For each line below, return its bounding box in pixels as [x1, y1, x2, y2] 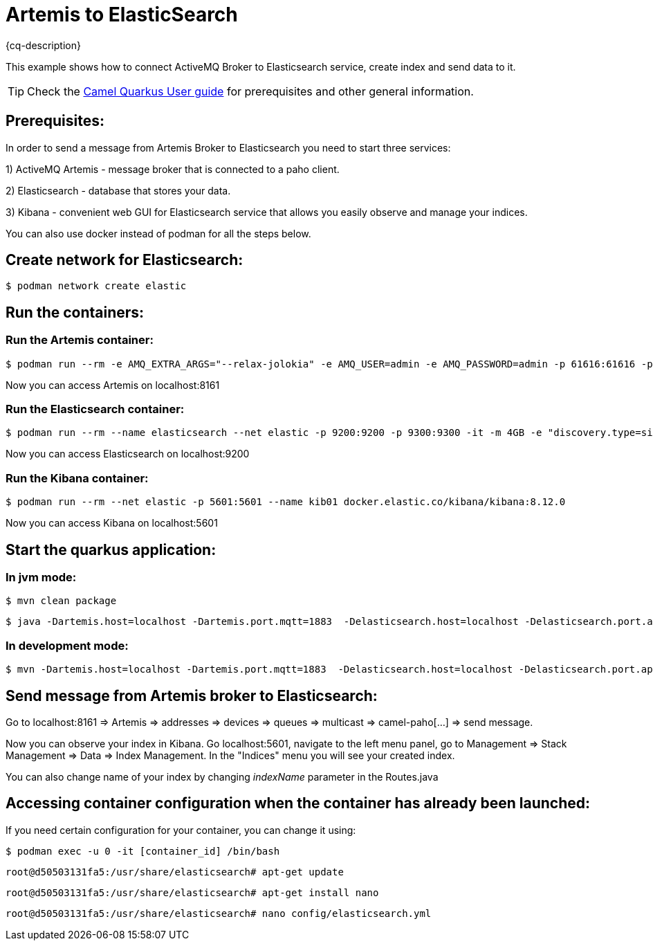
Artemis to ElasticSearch [6, 3, 238, 26]
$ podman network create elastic [6, 280, 187, 292]
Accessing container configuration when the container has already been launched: [6, 794, 590, 812]
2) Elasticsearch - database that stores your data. [6, 184, 231, 197]
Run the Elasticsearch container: [6, 402, 185, 417]
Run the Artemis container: [6, 333, 154, 347]
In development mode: [6, 638, 129, 653]
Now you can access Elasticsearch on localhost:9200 [6, 448, 250, 460]
